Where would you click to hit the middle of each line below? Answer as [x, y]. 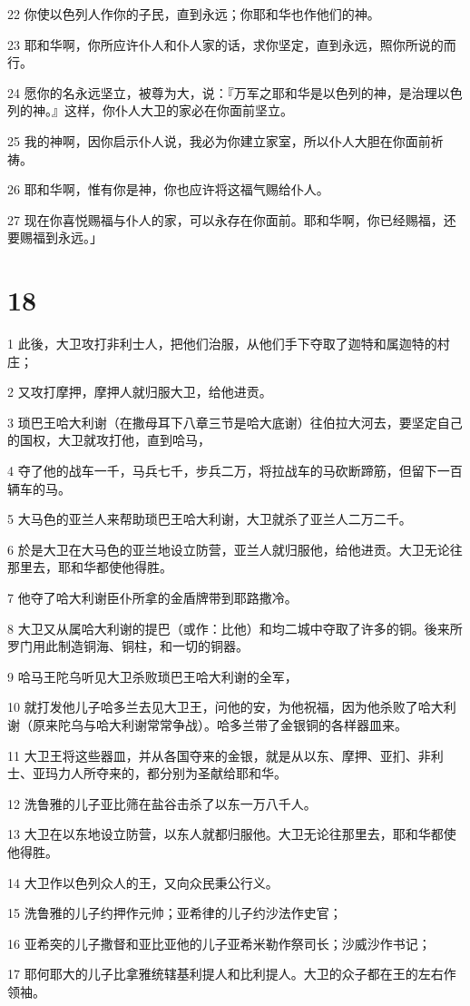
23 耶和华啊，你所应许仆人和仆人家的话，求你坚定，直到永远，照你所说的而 [232, 44]
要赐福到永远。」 [55, 237]
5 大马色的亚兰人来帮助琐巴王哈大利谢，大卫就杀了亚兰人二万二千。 [210, 519]
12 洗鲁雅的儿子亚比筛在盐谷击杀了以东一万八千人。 [162, 803]
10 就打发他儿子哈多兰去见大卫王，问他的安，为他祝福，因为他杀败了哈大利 [232, 707]
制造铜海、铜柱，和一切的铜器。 [153, 646]
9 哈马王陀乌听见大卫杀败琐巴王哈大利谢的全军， [152, 676]
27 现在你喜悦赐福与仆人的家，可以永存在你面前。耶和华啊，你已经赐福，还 [232, 219]
